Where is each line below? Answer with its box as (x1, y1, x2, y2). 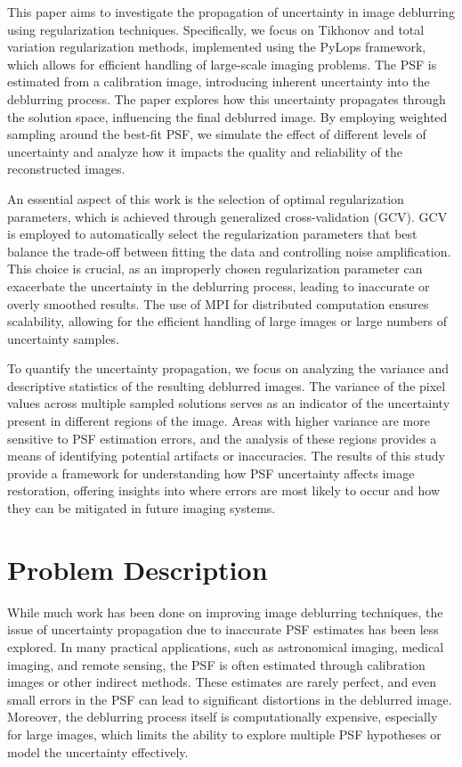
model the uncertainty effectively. (7, 742, 189, 761)
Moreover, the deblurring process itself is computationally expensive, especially (7, 707, 438, 726)
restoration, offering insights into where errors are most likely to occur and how (7, 481, 441, 500)
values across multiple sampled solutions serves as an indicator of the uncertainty (7, 394, 450, 412)
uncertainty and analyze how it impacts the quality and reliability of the (7, 142, 402, 160)
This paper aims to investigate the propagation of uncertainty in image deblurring (7, 3, 455, 20)
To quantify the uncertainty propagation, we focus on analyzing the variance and (7, 359, 450, 378)
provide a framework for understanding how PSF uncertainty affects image (7, 463, 415, 482)
